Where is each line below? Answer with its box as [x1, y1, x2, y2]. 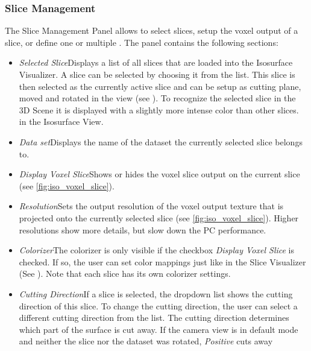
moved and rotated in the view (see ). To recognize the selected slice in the [19, 92, 296, 104]
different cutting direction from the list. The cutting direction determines [19, 311, 289, 324]
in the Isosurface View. [19, 115, 104, 128]
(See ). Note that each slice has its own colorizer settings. [19, 267, 231, 280]
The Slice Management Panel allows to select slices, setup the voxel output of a [5, 24, 298, 37]
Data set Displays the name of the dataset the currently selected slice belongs [19, 135, 303, 148]
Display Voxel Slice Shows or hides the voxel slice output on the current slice [19, 168, 300, 180]
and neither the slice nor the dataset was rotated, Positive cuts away [19, 335, 273, 347]
